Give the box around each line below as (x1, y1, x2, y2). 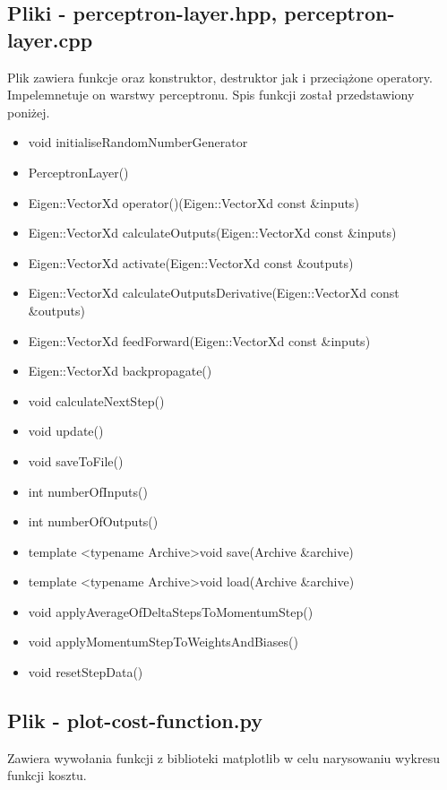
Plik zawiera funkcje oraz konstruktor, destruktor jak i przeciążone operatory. (7, 67, 433, 86)
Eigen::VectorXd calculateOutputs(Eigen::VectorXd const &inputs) (28, 223, 397, 242)
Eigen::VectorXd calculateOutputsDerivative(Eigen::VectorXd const (28, 283, 400, 302)
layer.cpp (7, 25, 93, 53)
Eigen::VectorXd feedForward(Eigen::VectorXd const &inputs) (28, 331, 371, 350)
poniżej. (7, 102, 50, 121)
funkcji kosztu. (7, 766, 87, 785)
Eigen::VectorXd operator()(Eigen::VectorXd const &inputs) (28, 193, 359, 212)
